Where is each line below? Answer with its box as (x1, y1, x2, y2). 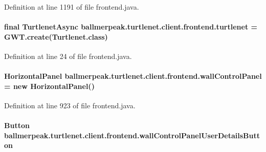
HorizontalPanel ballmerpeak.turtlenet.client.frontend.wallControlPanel (4, 71, 262, 81)
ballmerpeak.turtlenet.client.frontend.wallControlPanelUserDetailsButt (4, 130, 260, 140)
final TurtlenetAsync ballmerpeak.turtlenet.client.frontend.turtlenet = (4, 21, 258, 32)
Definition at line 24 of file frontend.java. (4, 50, 132, 61)
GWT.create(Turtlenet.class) (4, 31, 108, 42)
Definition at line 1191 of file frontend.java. (4, 2, 139, 12)
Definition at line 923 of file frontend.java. (4, 100, 136, 110)
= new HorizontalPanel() (4, 80, 95, 91)
